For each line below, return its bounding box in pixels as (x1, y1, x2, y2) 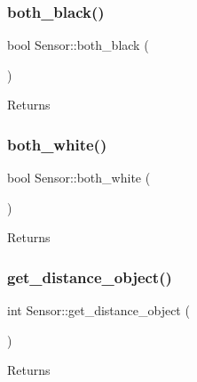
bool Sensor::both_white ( (7, 168, 151, 187)
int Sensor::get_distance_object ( (7, 301, 190, 320)
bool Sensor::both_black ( (7, 36, 149, 54)
